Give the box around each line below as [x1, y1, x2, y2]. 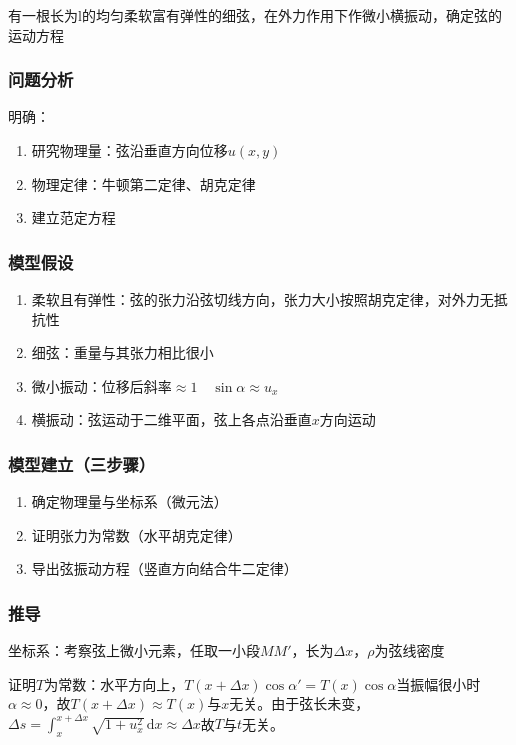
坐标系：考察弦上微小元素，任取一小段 [8, 640, 260, 661]
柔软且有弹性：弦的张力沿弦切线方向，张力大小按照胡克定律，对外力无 [31, 289, 494, 309]
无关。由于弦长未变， [229, 693, 370, 714]
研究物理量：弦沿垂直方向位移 [31, 140, 228, 160]
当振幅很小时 [396, 673, 481, 694]
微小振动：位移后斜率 [31, 375, 172, 396]
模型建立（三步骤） [8, 451, 156, 476]
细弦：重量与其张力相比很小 [31, 342, 214, 363]
